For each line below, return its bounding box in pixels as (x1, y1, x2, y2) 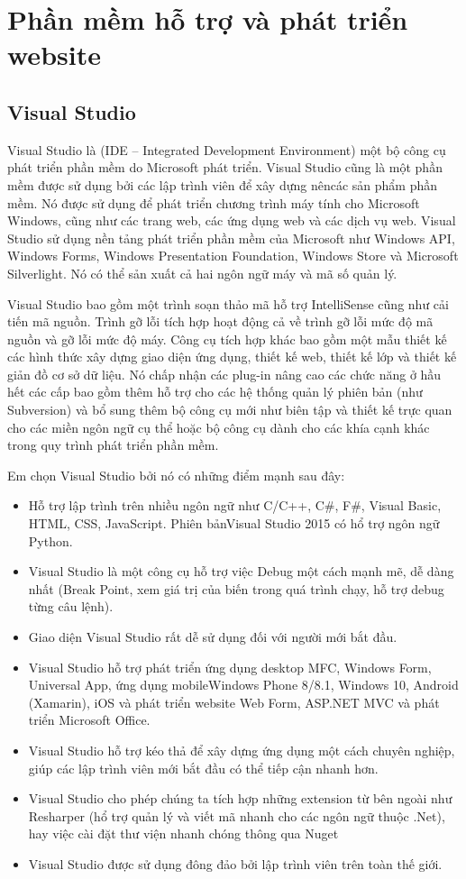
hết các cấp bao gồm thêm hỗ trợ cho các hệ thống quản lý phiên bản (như (7, 382, 423, 401)
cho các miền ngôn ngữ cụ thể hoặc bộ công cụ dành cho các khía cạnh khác (7, 417, 430, 436)
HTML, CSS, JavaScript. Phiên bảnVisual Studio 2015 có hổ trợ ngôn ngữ (28, 514, 440, 533)
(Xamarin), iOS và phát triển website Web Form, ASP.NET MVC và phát (28, 692, 440, 711)
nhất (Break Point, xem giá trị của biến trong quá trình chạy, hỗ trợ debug (28, 579, 444, 598)
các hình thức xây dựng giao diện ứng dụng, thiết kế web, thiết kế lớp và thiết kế (7, 347, 457, 366)
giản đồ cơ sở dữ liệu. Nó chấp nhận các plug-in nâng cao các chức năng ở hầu (7, 364, 442, 383)
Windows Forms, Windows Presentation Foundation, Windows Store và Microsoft (7, 246, 459, 265)
